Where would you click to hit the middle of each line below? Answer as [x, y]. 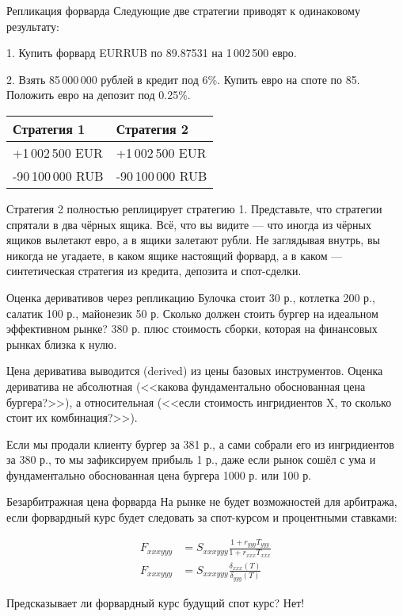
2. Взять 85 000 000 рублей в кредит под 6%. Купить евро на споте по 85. [183, 79]
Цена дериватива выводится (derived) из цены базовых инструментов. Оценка [195, 371]
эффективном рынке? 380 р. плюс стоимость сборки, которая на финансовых [192, 329]
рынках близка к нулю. [62, 344]
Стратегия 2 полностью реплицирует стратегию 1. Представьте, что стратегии [194, 208]
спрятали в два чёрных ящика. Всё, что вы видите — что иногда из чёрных [189, 224]
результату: [33, 26]
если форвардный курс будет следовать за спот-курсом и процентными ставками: [202, 517]
